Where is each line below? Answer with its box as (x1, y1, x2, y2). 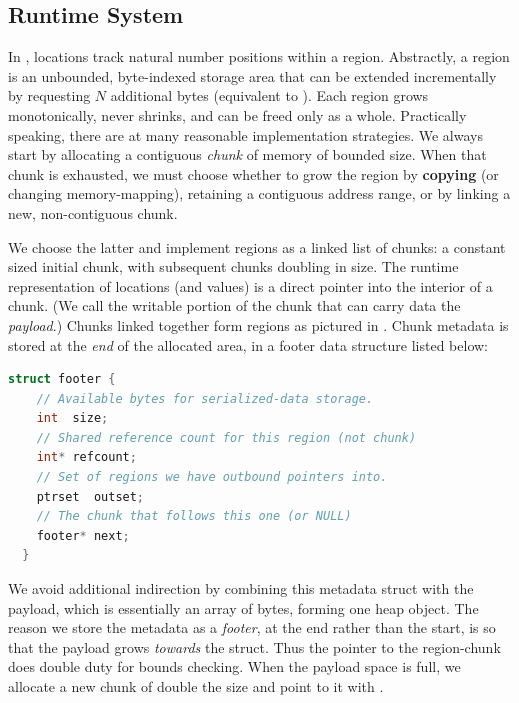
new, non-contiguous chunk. (8, 202, 178, 223)
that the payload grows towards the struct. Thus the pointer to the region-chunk (8, 636, 501, 657)
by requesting (8, 85, 91, 106)
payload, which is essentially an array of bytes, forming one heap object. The (8, 597, 479, 618)
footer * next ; (36, 528, 130, 543)
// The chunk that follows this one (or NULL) (36, 509, 352, 524)
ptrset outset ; (36, 489, 145, 504)
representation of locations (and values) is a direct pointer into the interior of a (8, 275, 493, 296)
